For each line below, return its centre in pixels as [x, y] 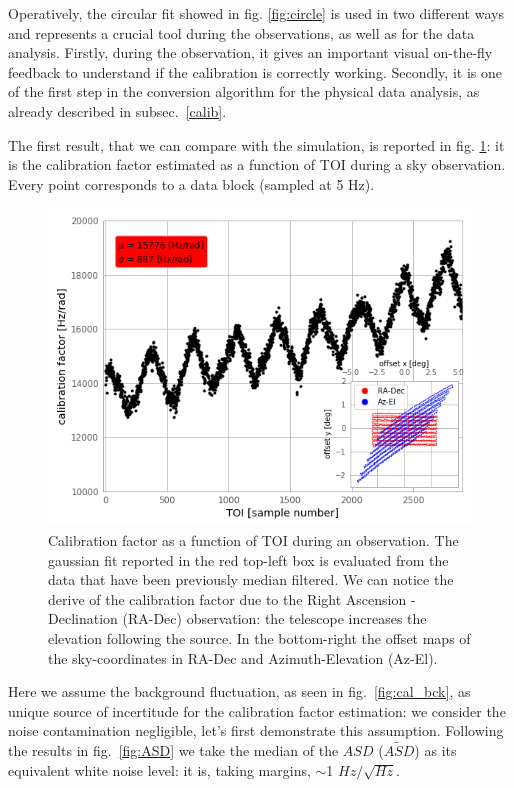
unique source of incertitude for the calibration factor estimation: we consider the [257, 710]
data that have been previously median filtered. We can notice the [251, 579]
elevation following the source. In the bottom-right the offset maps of [259, 637]
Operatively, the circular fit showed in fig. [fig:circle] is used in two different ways [256, 13]
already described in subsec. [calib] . [117, 110]
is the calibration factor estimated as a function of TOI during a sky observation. [257, 164]
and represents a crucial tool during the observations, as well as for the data [241, 32]
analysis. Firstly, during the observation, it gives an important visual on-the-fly [250, 52]
